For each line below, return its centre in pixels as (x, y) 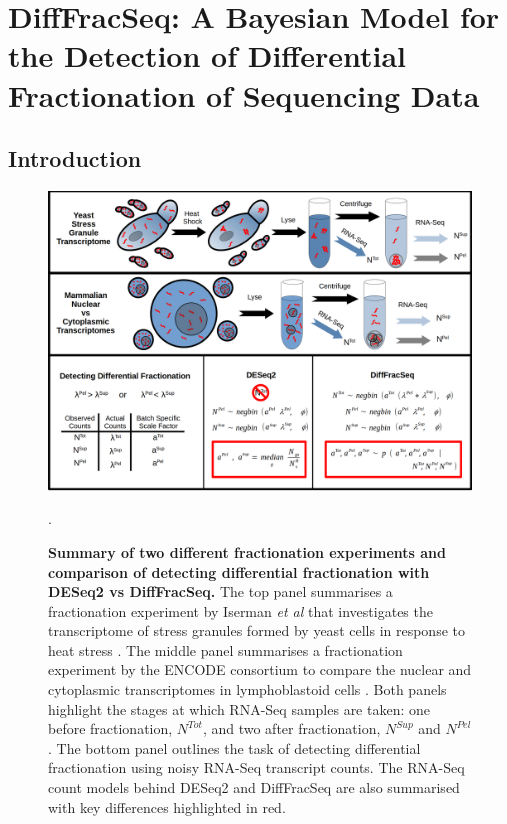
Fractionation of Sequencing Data (244, 94)
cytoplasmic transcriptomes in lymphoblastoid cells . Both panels (247, 689)
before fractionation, (110, 728)
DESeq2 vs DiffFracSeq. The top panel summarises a (220, 591)
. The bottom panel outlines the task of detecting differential (234, 747)
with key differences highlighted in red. (167, 806)
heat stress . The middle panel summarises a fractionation (225, 649)
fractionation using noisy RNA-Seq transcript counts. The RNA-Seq (256, 767)
